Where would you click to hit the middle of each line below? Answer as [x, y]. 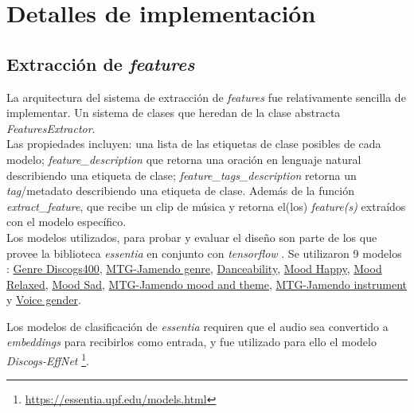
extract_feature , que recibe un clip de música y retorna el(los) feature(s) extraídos [206, 206]
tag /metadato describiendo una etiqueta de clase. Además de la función [180, 191]
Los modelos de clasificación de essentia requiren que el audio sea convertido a [197, 326]
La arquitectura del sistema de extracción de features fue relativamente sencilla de [206, 97]
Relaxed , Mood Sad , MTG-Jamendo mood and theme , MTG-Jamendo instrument [207, 284]
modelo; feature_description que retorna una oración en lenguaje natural [184, 159]
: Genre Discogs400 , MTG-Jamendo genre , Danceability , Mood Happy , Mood [194, 269]
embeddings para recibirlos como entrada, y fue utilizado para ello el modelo [191, 342]
